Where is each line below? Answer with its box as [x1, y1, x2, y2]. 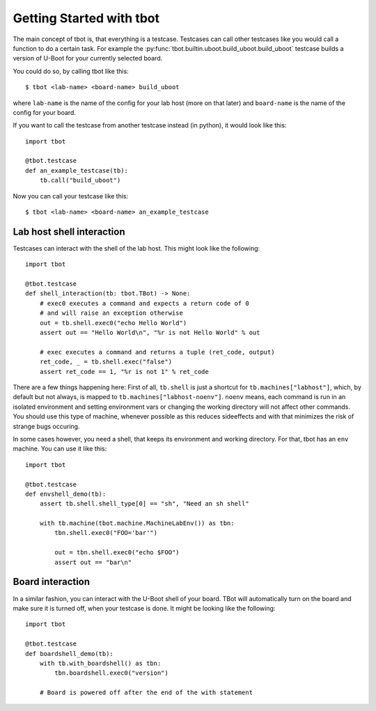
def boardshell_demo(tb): [25, 650, 114, 657]
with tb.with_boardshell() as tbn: [39, 659, 162, 667]
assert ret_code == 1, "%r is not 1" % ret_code [39, 368, 209, 375]
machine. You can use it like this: [13, 444, 107, 453]
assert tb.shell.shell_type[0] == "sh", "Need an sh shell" [39, 500, 250, 508]
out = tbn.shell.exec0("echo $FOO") [54, 549, 180, 556]
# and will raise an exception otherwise [39, 309, 184, 317]
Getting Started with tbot [13, 10, 160, 26]
